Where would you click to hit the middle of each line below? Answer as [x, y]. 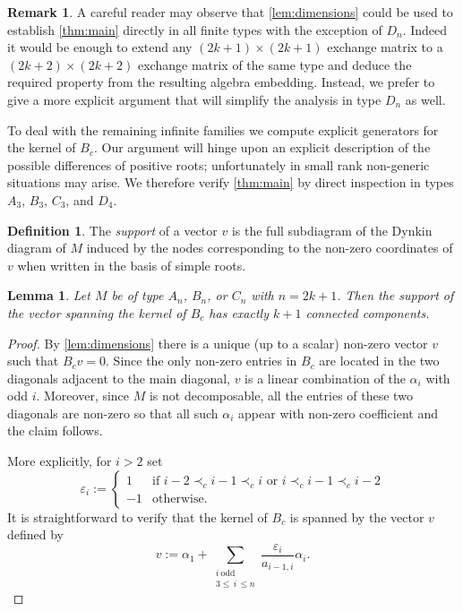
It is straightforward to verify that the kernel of [137, 516]
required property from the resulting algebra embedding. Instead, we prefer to [221, 82]
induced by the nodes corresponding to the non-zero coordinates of [270, 248]
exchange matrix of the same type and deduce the [275, 64]
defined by [36, 534]
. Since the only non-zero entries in [201, 361]
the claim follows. [55, 430]
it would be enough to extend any [100, 47]
